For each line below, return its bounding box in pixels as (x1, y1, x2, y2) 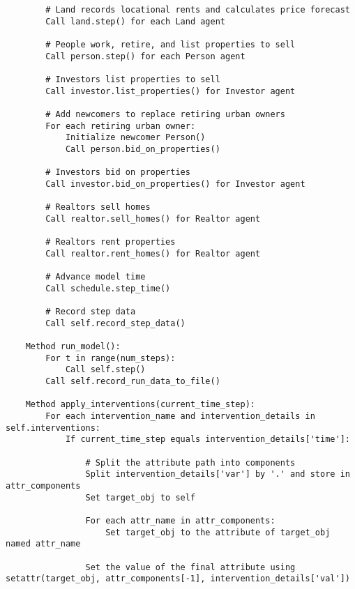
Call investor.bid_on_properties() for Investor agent (45, 178, 305, 189)
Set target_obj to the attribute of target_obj (105, 527, 331, 537)
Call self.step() (65, 365, 146, 375)
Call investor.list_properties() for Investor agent (45, 86, 296, 96)
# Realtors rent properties (45, 237, 176, 247)
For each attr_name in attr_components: (85, 515, 275, 526)
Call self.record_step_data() (45, 318, 186, 328)
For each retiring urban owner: (45, 121, 196, 131)
